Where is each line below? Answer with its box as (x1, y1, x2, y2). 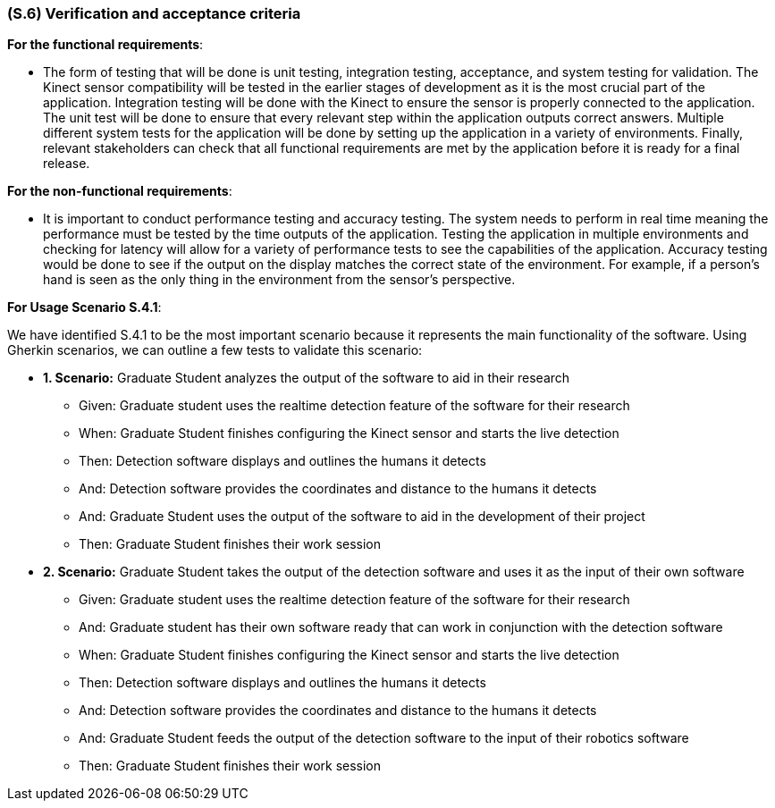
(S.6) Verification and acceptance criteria (7, 4, 301, 22)
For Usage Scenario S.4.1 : (7, 299, 162, 316)
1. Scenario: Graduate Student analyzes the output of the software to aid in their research (43, 370, 570, 386)
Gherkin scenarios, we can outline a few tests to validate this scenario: (7, 342, 423, 358)
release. (43, 156, 90, 172)
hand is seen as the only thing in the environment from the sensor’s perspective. (43, 272, 516, 288)
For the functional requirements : (7, 37, 204, 53)
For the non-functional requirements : (7, 183, 232, 199)
